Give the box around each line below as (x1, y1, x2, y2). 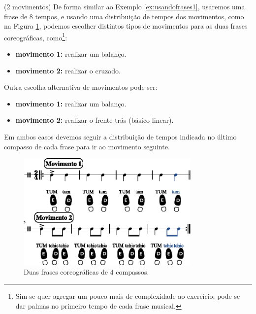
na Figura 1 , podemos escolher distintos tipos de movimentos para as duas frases (4, 21, 248, 31)
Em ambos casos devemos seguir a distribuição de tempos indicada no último (4, 132, 237, 141)
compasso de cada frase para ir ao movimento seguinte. (4, 141, 170, 151)
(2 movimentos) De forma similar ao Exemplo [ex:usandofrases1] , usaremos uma (4, 1, 245, 11)
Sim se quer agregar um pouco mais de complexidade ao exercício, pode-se (15, 290, 240, 301)
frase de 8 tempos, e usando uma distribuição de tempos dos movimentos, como (4, 11, 244, 21)
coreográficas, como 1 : (4, 31, 67, 42)
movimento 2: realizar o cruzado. (15, 65, 121, 75)
